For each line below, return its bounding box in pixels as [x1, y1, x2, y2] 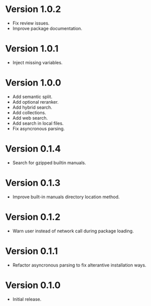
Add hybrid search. [12, 104, 53, 110]
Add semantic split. [12, 94, 53, 100]
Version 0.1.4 [5, 143, 61, 154]
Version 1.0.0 [5, 77, 61, 89]
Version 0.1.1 [5, 245, 58, 256]
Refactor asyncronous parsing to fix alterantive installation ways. [12, 262, 146, 268]
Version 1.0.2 [5, 4, 61, 15]
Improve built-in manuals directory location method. [12, 194, 120, 200]
